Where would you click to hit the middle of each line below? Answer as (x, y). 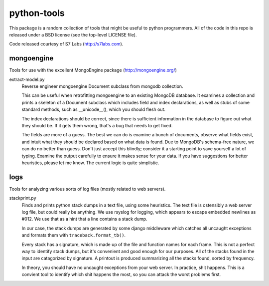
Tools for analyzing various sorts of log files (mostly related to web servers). (87, 189)
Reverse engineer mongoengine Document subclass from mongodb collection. (103, 86)
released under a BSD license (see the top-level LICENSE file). (73, 34)
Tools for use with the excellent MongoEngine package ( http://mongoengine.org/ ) (93, 70)
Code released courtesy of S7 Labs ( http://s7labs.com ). (66, 44)
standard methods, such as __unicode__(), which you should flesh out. (94, 109)
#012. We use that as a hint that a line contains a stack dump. (84, 219)
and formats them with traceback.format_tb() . (74, 235)
